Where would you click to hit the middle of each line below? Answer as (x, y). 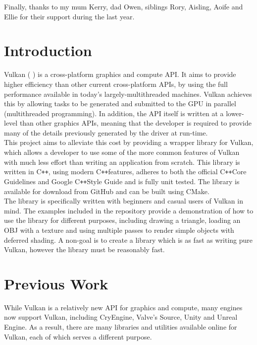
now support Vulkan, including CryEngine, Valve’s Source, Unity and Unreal (121, 317)
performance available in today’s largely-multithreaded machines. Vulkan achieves (128, 94)
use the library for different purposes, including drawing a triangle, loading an (122, 220)
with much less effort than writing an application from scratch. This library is (122, 162)
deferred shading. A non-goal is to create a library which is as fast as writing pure (128, 240)
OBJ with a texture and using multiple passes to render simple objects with (119, 230)
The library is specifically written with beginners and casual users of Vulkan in (124, 201)
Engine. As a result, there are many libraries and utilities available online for (121, 327)
